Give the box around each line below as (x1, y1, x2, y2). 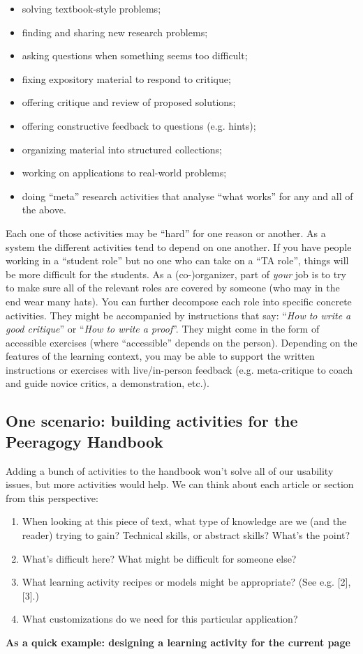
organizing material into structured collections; (22, 142, 222, 156)
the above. (22, 202, 66, 217)
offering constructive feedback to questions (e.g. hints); (22, 118, 256, 132)
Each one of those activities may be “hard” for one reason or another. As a (6, 225, 326, 240)
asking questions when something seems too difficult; (22, 48, 248, 63)
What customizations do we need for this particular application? (22, 611, 298, 626)
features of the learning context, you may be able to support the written (6, 349, 315, 363)
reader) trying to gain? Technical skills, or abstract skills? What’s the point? (22, 528, 350, 542)
